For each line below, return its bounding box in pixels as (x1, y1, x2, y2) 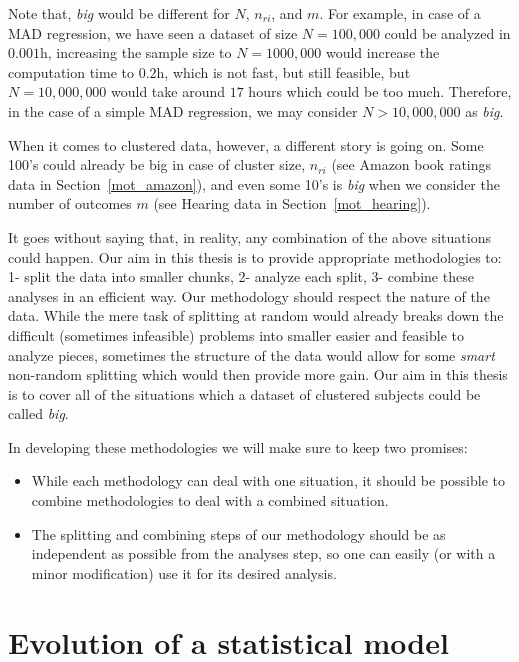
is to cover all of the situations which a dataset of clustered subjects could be (8, 383, 481, 404)
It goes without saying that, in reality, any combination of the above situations (8, 226, 491, 247)
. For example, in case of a (319, 3, 481, 23)
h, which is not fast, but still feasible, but (156, 61, 411, 82)
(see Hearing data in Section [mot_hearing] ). (153, 193, 431, 214)
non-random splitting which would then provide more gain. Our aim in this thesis (8, 364, 508, 385)
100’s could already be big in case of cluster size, (8, 154, 306, 175)
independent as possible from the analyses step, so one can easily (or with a (31, 543, 496, 564)
